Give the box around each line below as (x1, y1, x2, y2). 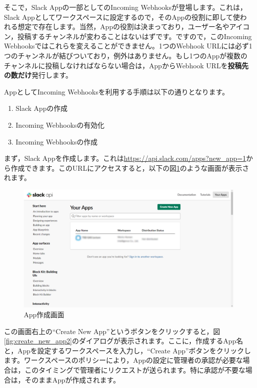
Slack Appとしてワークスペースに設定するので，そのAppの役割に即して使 (4, 11, 240, 22)
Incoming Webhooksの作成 (15, 136, 98, 146)
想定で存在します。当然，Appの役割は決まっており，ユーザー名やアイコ (17, 21, 250, 32)
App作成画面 (24, 309, 65, 319)
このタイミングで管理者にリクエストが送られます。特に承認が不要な (24, 364, 246, 375)
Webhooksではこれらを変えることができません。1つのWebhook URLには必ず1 (4, 41, 253, 51)
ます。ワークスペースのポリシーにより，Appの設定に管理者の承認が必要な (4, 355, 243, 365)
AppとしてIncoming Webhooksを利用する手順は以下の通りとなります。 (4, 86, 229, 97)
